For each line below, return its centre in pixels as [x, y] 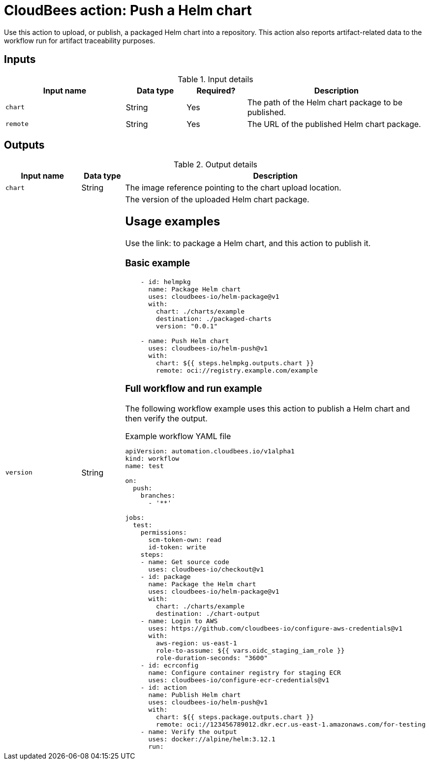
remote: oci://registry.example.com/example [237, 370]
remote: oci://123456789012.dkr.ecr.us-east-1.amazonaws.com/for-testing [291, 725]
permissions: [164, 533]
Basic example [158, 263]
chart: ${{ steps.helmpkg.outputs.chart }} [235, 363]
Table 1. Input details [215, 79]
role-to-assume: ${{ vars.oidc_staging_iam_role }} [250, 651]
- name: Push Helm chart [185, 341]
